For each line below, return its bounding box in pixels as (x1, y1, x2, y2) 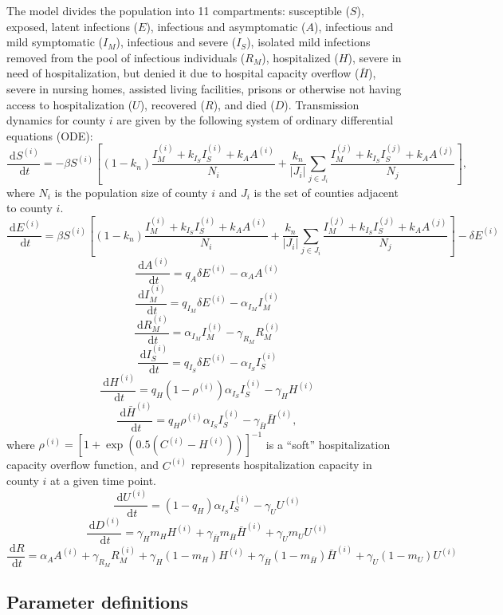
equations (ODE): (6, 127, 93, 144)
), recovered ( (140, 96, 206, 112)
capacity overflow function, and (6, 456, 159, 473)
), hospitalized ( (261, 49, 339, 65)
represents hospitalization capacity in (191, 456, 372, 473)
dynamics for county (6, 112, 106, 128)
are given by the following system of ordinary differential (116, 112, 394, 128)
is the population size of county (54, 183, 208, 200)
